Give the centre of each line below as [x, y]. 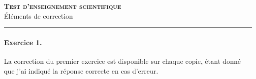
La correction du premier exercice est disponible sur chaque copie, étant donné [122, 61]
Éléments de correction [38, 15]
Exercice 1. [23, 42]
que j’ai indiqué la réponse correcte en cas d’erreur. [81, 70]
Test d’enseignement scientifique [63, 6]
